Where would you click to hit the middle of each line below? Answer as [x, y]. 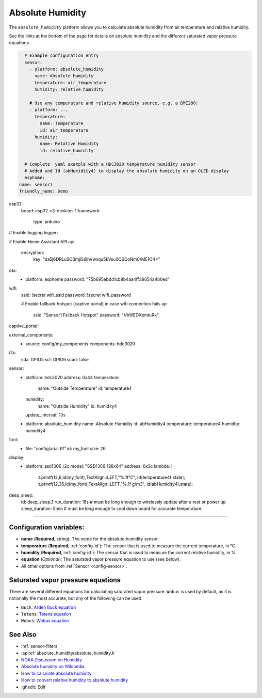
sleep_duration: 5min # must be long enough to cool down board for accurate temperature [111, 508]
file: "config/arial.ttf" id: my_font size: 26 [66, 448]
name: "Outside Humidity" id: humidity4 [77, 406]
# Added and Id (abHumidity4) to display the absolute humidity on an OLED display [127, 171]
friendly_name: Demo [43, 191]
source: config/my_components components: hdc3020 [80, 344]
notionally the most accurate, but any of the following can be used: [76, 598]
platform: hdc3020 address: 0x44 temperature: [73, 377]
